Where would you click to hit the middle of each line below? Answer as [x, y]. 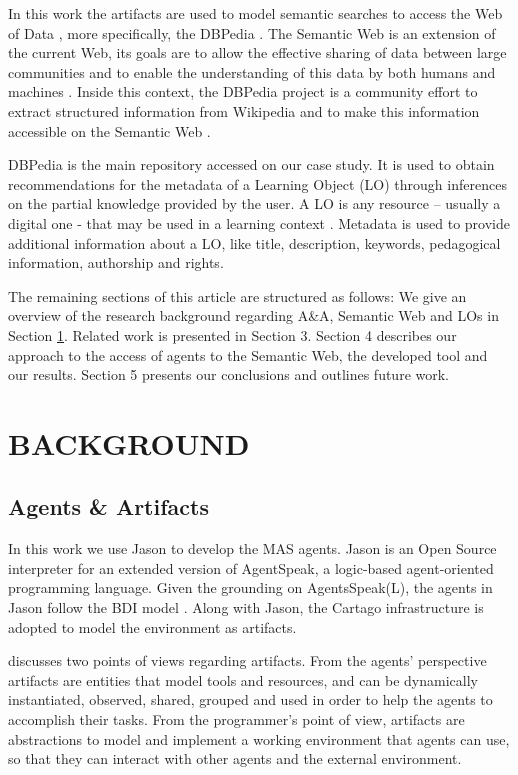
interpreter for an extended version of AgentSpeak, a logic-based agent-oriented [251, 567]
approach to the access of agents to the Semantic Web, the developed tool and [248, 354]
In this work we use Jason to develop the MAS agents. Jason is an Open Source [252, 548]
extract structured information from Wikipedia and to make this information [244, 110]
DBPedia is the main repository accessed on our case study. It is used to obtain [251, 164]
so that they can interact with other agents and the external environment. [235, 758]
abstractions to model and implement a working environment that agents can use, [259, 738]
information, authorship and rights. [116, 262]
